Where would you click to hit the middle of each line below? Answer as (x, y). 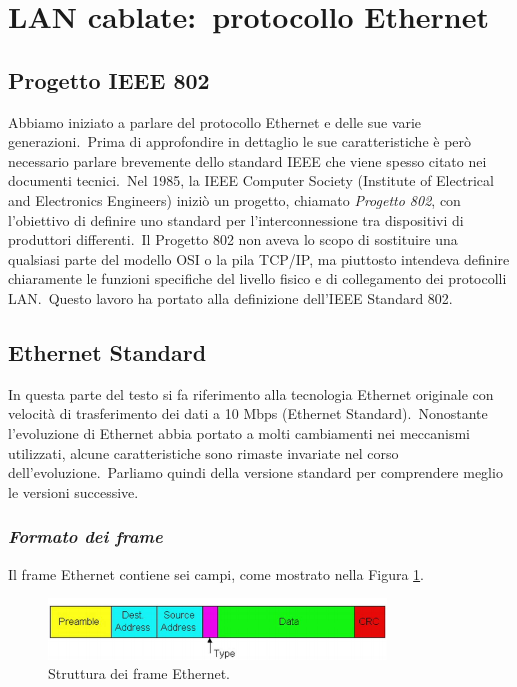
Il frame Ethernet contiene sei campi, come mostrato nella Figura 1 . (216, 573)
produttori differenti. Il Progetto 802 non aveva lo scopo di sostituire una (233, 239)
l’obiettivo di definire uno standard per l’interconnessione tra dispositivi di (236, 219)
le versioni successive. (73, 491)
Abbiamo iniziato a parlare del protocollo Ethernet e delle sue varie (215, 121)
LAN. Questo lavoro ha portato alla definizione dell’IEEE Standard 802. (230, 297)
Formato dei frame (85, 536)
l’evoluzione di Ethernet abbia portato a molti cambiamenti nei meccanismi (239, 432)
